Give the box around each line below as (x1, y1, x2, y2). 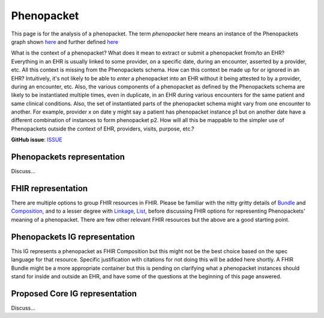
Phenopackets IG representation (11, 231, 135, 242)
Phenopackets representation (11, 152, 125, 162)
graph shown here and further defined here (11, 38, 119, 45)
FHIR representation (11, 183, 88, 194)
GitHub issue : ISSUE (11, 136, 62, 144)
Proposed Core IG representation (11, 289, 137, 299)
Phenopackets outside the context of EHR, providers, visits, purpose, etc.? (11, 125, 194, 132)
